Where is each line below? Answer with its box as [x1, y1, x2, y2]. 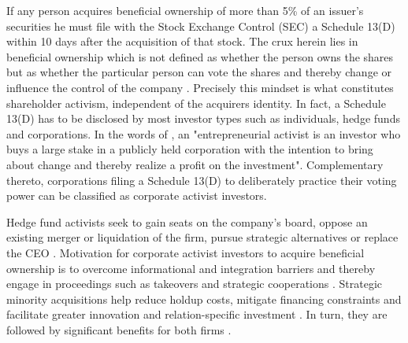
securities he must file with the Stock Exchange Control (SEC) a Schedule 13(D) [6, 17, 395, 34]
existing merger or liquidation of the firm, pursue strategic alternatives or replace [6, 229, 399, 245]
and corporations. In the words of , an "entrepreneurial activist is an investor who [6, 125, 401, 142]
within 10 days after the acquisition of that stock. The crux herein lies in [6, 33, 358, 50]
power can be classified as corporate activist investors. [6, 187, 267, 204]
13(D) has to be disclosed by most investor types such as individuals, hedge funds [6, 110, 400, 127]
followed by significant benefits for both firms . [6, 321, 232, 337]
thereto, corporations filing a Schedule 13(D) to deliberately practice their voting [6, 171, 397, 188]
